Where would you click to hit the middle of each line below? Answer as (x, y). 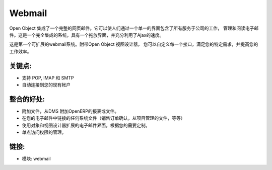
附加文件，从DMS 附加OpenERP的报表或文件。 (71, 111)
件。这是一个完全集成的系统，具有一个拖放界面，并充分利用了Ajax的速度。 (87, 35)
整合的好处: (27, 99)
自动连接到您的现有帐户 (46, 85)
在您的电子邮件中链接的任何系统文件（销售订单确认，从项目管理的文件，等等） (104, 118)
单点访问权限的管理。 (44, 132)
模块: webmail (36, 159)
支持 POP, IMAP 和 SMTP (48, 77)
